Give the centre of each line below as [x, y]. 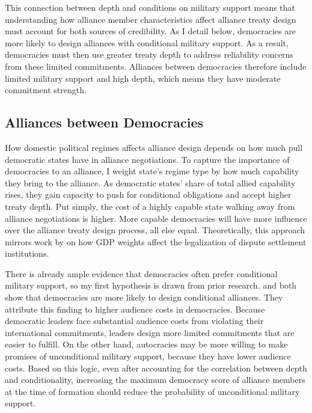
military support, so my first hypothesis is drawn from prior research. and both [151, 285]
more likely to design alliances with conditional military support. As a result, [147, 42]
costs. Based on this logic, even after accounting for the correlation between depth [156, 368]
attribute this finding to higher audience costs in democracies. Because [135, 309]
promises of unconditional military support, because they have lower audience [148, 356]
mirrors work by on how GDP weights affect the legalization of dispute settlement [156, 241]
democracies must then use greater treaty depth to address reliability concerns [149, 54]
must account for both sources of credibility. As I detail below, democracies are [150, 31]
